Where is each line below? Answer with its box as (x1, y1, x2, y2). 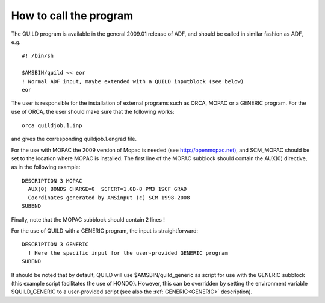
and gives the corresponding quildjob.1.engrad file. (11, 136, 137, 143)
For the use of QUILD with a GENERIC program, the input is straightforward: (11, 226, 199, 234)
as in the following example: (11, 163, 81, 170)
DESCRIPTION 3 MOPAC (22, 178, 82, 184)
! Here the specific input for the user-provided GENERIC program (28, 249, 228, 256)
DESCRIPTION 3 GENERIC (22, 241, 89, 248)
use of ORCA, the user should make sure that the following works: (11, 108, 175, 115)
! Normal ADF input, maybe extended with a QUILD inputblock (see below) (22, 78, 244, 84)
